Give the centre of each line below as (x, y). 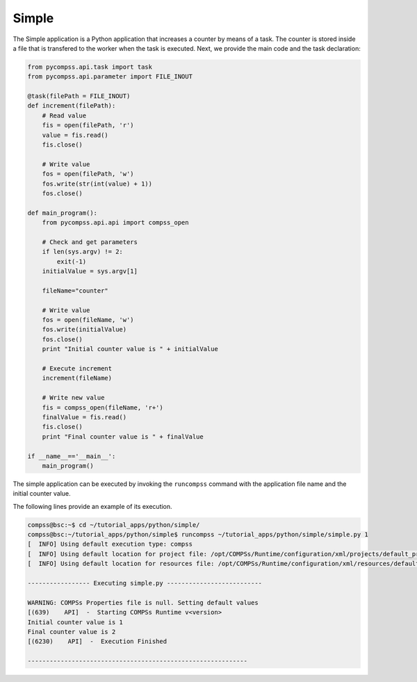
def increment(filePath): (72, 106)
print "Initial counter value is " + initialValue (130, 349)
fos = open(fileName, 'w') (88, 320)
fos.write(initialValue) (84, 330)
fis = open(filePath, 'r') (88, 125)
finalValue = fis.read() (84, 417)
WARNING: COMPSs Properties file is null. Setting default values (143, 602)
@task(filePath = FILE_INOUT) (79, 96)
